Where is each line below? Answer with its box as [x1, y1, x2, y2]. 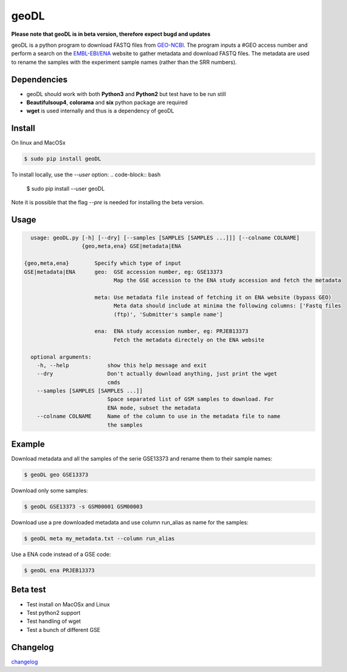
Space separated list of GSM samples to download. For [107, 396, 275, 403]
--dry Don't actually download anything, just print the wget [36, 371, 278, 377]
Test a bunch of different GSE [26, 626, 101, 633]
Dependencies [11, 74, 68, 84]
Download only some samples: [11, 487, 88, 495]
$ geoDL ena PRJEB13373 [24, 567, 95, 574]
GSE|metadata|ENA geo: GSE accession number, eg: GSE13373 [24, 268, 223, 275]
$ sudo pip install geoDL [24, 156, 101, 162]
